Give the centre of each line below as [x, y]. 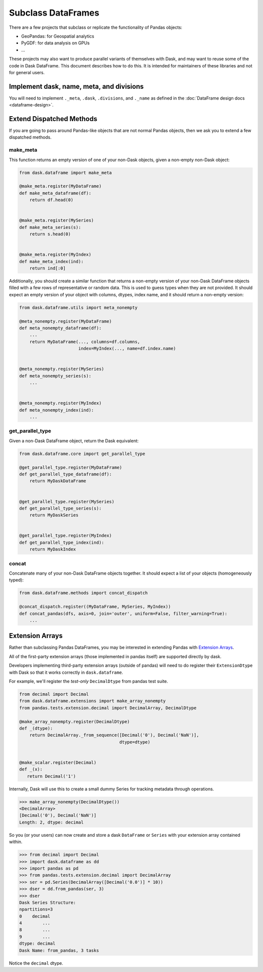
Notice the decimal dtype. [36, 963]
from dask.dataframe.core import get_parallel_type [82, 454]
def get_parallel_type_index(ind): [62, 542]
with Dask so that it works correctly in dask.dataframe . [66, 672]
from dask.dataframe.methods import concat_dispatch [84, 593]
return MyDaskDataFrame [58, 481]
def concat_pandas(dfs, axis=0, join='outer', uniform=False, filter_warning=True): [123, 613]
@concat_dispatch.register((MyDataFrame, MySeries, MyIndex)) [95, 607]
